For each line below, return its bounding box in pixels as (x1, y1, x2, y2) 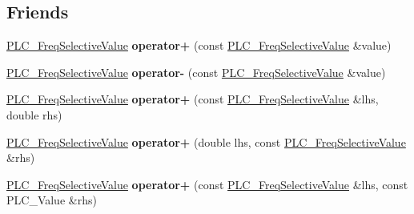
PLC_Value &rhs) (6, 192, 97, 208)
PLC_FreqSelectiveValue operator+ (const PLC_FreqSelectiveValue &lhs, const (6, 176, 408, 192)
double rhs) (6, 106, 62, 123)
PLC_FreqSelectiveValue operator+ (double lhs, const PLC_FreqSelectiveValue (6, 133, 406, 150)
